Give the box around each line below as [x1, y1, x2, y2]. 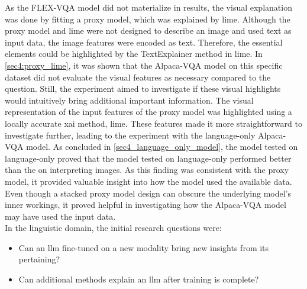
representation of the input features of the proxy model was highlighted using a [5, 105, 292, 118]
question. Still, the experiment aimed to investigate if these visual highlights [5, 82, 281, 95]
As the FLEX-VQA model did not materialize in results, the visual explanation [5, 1, 292, 13]
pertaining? [18, 253, 60, 265]
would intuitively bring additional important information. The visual [5, 94, 254, 106]
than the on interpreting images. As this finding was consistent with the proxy [5, 163, 289, 176]
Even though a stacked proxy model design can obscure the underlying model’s [5, 187, 292, 199]
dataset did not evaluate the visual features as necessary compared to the [5, 70, 271, 83]
